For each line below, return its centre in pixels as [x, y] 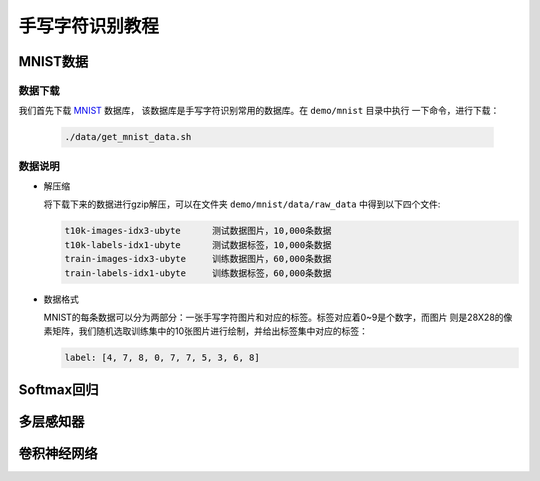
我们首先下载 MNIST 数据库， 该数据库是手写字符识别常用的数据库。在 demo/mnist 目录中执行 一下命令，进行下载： [259, 111]
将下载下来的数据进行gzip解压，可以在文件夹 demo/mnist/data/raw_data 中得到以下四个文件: [242, 204]
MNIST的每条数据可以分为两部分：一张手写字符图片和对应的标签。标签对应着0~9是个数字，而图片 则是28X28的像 [278, 317]
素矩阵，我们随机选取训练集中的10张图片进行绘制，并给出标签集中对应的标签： [206, 331]
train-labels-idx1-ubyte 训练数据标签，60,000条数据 [198, 273]
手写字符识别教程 [89, 26]
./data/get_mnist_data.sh [128, 137]
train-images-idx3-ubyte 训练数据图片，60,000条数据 [198, 259]
